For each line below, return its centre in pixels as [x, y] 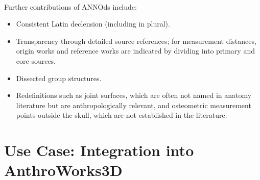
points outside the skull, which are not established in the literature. [122, 115]
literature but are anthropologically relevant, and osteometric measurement [134, 105]
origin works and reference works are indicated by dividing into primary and [135, 51]
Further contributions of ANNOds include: [70, 6]
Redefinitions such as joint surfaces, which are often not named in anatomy [134, 95]
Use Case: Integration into [99, 150]
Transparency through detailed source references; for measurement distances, [136, 41]
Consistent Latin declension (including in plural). [93, 24]
